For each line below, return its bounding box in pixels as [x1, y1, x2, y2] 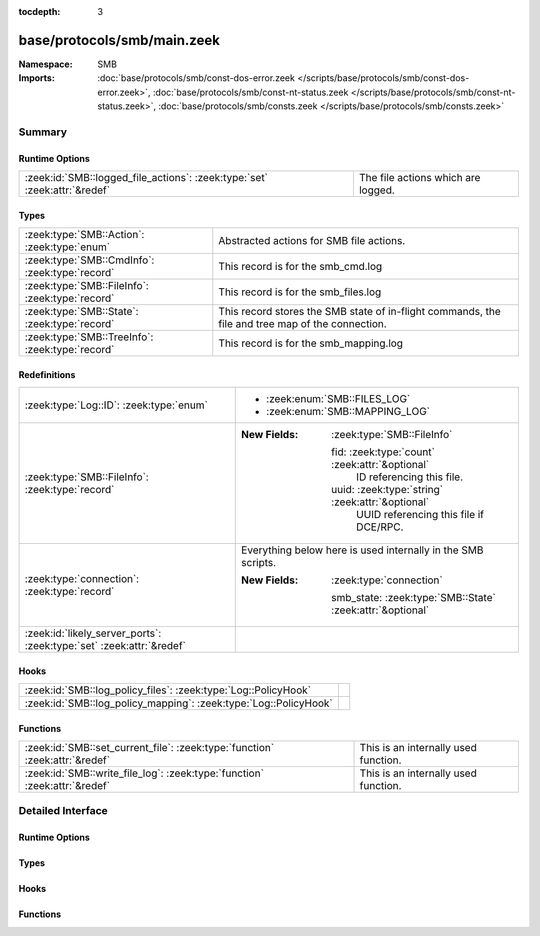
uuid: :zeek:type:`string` [331, 483, 444, 497]
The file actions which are [358, 171, 481, 185]
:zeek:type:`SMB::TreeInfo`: [24, 330, 154, 344]
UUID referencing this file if [356, 508, 485, 522]
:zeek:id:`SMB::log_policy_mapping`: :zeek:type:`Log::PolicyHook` [24, 696, 334, 710]
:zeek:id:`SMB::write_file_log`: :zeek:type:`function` [24, 766, 265, 780]
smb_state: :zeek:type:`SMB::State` [331, 591, 497, 605]
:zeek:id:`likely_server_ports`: [24, 626, 162, 640]
